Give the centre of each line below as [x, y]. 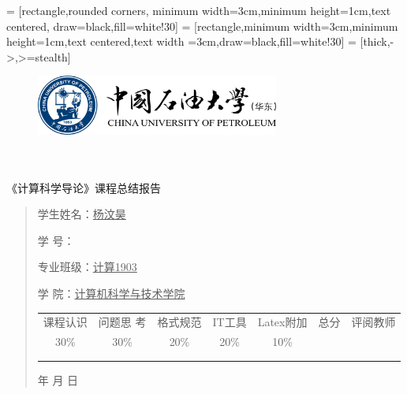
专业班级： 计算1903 [87, 267]
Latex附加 [282, 322]
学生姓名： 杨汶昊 [82, 214]
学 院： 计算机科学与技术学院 [111, 293]
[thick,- [377, 41]
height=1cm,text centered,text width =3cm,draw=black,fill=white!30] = [181, 41]
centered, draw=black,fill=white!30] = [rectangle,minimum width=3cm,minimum [202, 26]
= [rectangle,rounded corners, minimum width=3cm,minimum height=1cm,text [199, 10]
